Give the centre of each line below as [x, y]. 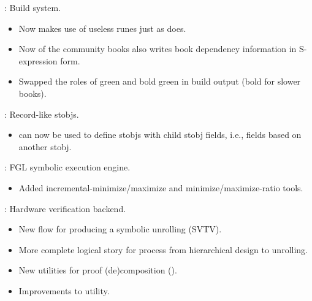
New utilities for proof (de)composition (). [98, 270]
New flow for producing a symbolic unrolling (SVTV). [120, 229]
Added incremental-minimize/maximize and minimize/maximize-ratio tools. [161, 187]
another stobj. [45, 146]
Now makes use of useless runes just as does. [102, 28]
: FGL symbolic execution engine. [67, 167]
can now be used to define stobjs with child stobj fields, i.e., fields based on [160, 135]
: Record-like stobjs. [42, 114]
